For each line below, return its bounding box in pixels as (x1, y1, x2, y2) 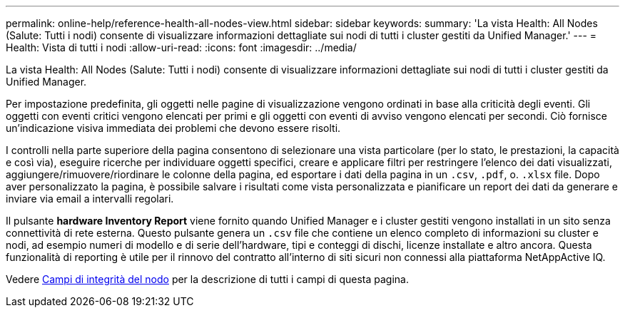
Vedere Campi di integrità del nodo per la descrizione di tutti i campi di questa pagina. (6, 273, 410, 285)
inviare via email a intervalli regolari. (6, 193, 174, 205)
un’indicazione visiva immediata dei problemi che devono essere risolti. (6, 122, 341, 134)
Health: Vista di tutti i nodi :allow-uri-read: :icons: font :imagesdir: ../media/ (6, 41, 357, 53)
